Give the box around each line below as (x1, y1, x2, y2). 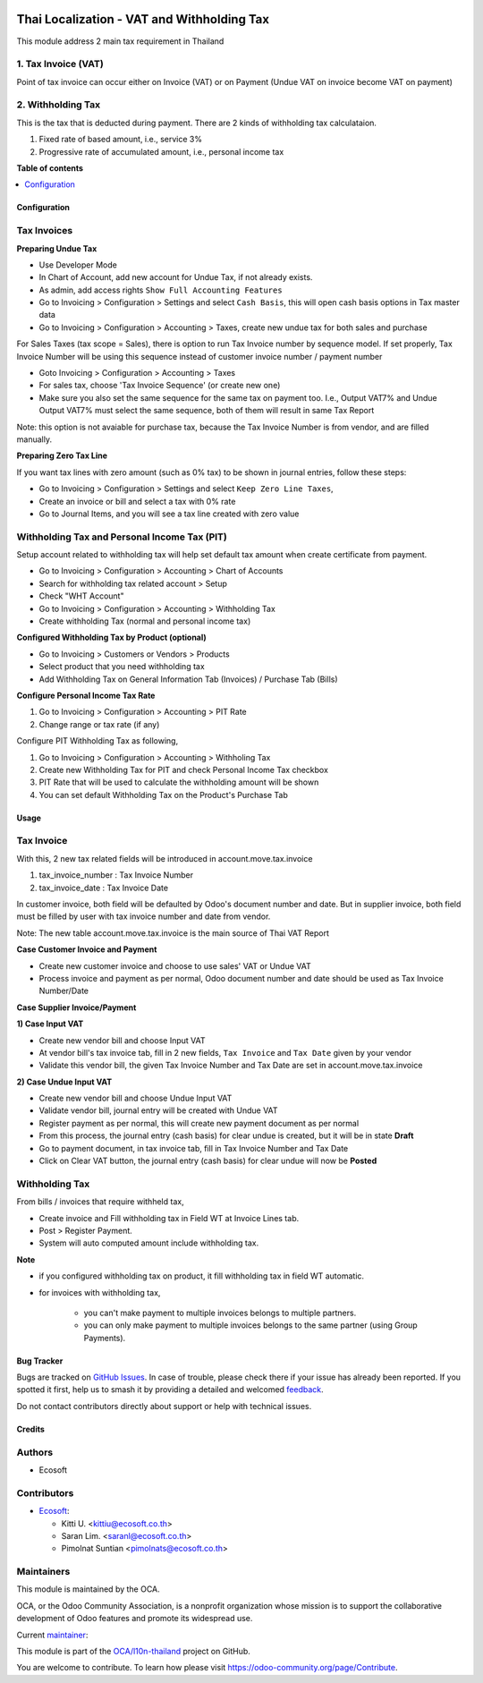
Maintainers (16, 1566, 71, 1578)
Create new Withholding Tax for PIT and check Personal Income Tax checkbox (38, 764, 328, 775)
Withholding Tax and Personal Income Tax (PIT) (16, 531, 227, 543)
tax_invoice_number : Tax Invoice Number (38, 870, 194, 880)
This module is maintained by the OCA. (16, 1584, 160, 1594)
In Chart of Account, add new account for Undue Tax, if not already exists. (38, 272, 313, 283)
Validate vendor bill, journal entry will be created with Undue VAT (38, 1105, 278, 1116)
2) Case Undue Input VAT (16, 1076, 113, 1087)
